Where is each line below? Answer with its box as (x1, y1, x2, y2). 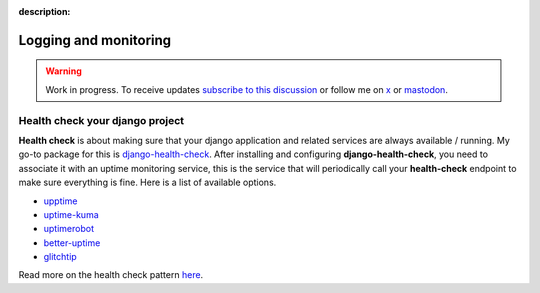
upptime (43, 195, 78, 207)
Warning (45, 65, 82, 77)
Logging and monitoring (18, 31, 172, 49)
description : (18, 6, 71, 17)
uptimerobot (43, 223, 95, 235)
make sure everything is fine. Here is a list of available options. (18, 176, 277, 189)
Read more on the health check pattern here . (18, 269, 204, 281)
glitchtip (43, 251, 77, 263)
